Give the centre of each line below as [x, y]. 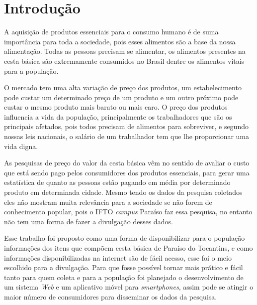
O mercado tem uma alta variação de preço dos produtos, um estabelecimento [123, 87]
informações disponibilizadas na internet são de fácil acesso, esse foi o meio [118, 257]
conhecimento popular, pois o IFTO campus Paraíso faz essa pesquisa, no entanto [128, 212]
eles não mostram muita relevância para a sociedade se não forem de [108, 202]
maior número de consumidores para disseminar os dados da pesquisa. [111, 296]
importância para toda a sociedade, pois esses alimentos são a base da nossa [120, 41]
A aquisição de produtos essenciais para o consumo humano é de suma [111, 32]
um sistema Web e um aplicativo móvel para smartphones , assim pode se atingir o [129, 287]
